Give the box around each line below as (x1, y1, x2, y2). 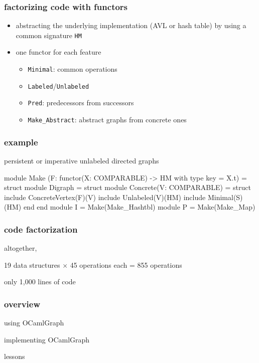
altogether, (4, 243, 37, 253)
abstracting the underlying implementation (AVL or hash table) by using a (16, 20, 246, 31)
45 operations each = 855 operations (70, 259, 182, 270)
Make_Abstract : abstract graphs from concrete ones (28, 114, 187, 125)
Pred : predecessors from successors (28, 97, 134, 108)
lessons (4, 351, 25, 361)
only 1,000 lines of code (4, 276, 76, 287)
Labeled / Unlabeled (28, 80, 89, 91)
